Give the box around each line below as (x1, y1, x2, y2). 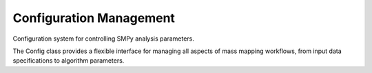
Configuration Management (12, 10, 176, 25)
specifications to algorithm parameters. (12, 56, 125, 65)
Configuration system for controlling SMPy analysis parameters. (12, 34, 194, 43)
